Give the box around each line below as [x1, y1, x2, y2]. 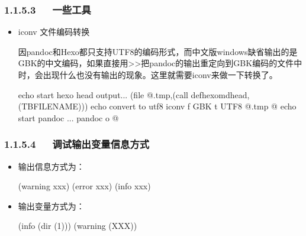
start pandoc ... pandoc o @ [18, 111, 119, 124]
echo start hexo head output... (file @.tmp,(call [18, 88, 188, 101]
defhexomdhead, [191, 88, 250, 101]
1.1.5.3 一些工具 [4, 2, 91, 17]
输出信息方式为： [18, 160, 85, 172]
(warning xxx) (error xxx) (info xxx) [18, 180, 151, 192]
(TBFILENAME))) [18, 100, 88, 112]
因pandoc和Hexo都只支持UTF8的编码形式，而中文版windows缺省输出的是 [18, 45, 298, 57]
